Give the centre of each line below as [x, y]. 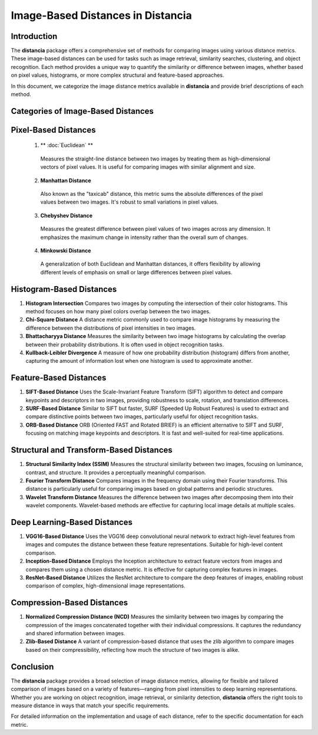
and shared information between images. [75, 634]
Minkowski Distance [66, 250]
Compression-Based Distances [69, 603]
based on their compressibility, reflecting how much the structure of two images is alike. [132, 649]
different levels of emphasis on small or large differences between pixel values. [136, 272]
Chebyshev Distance [67, 215]
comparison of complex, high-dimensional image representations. [105, 586]
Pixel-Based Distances [53, 130]
